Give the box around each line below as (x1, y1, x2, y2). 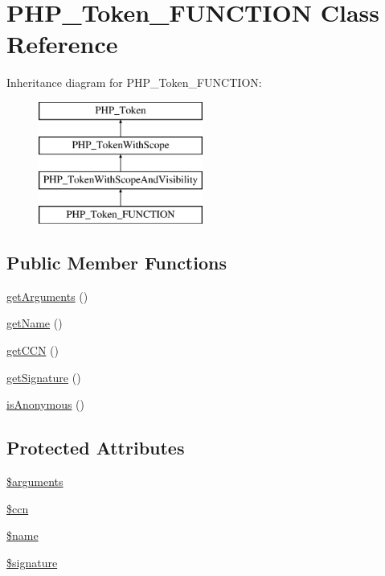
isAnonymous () (6, 396, 85, 413)
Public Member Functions (6, 250, 227, 275)
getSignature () (6, 368, 81, 385)
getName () (6, 315, 63, 331)
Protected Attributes (6, 435, 185, 460)
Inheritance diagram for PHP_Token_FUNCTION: (6, 74, 262, 91)
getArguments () (6, 287, 88, 304)
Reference (6, 27, 118, 60)
